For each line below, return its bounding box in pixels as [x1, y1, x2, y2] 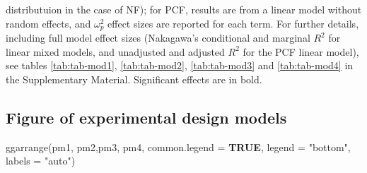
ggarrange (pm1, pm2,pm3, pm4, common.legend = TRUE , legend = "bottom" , [6, 139, 351, 154]
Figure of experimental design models [6, 106, 287, 128]
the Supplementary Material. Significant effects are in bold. [6, 71, 262, 86]
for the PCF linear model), [243, 44, 359, 59]
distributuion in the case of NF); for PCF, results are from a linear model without [6, 2, 362, 16]
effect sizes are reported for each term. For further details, [107, 16, 359, 30]
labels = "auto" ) [6, 153, 76, 168]
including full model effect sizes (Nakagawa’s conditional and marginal [6, 30, 310, 45]
